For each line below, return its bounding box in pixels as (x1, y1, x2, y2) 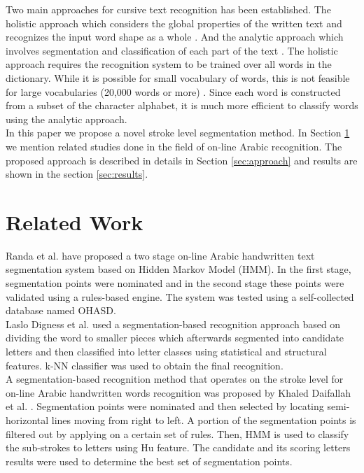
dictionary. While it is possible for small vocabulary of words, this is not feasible (6, 70, 350, 85)
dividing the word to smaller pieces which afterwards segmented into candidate (6, 330, 344, 345)
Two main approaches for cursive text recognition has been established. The (6, 2, 331, 16)
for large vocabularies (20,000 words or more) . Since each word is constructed (6, 84, 341, 99)
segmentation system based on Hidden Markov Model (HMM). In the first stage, (6, 262, 351, 276)
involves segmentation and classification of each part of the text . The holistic (6, 43, 338, 57)
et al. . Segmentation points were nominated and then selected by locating (6, 399, 324, 414)
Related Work (6, 207, 143, 236)
